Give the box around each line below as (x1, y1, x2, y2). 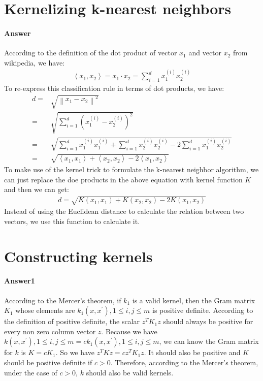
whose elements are (15, 305, 75, 315)
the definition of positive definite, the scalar (4, 316, 140, 327)
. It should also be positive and (144, 347, 241, 358)
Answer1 (4, 275, 35, 286)
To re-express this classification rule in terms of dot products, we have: (4, 83, 224, 93)
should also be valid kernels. (86, 367, 174, 377)
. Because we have (101, 326, 157, 336)
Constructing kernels (4, 245, 153, 266)
